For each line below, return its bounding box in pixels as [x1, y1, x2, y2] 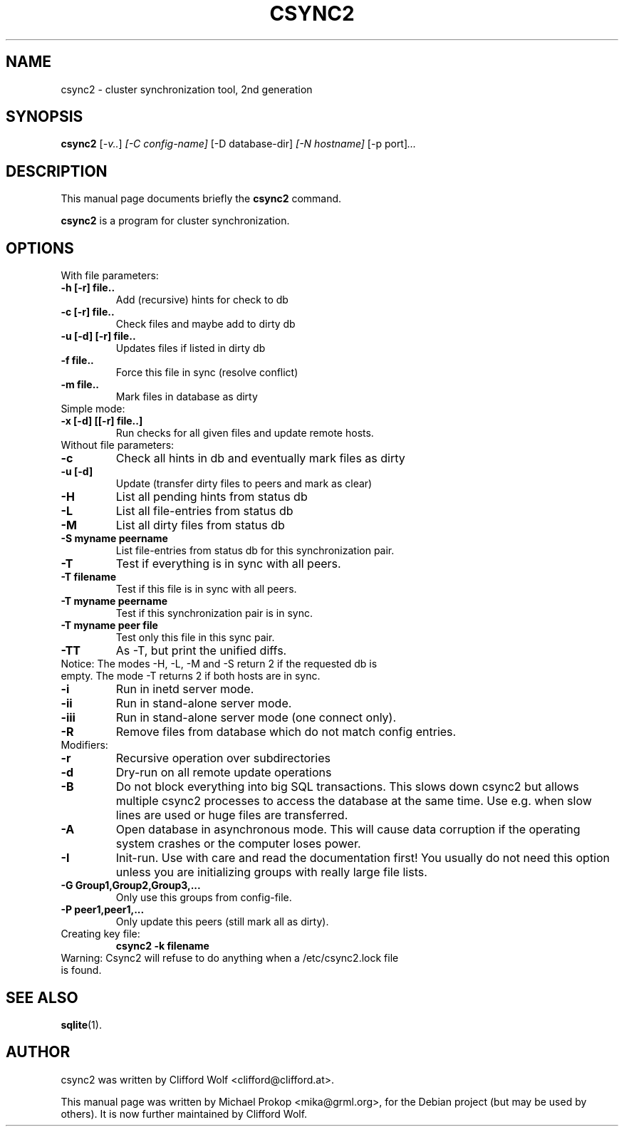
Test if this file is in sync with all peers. [115, 583, 297, 596]
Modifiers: [61, 739, 108, 752]
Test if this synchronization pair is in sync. [115, 607, 313, 620]
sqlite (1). [61, 1018, 102, 1031]
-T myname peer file [61, 619, 158, 632]
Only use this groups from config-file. [115, 891, 292, 904]
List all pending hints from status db [115, 489, 308, 504]
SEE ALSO [6, 988, 78, 1007]
